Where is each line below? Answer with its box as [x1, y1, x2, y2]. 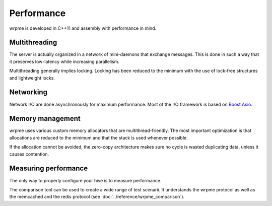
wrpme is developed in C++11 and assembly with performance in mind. [9, 25, 157, 31]
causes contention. [9, 151, 49, 157]
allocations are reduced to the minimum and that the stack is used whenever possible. [9, 134, 188, 141]
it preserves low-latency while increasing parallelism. [9, 58, 120, 64]
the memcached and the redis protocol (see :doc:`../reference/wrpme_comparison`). [9, 194, 185, 200]
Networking [9, 88, 48, 97]
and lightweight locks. [9, 75, 55, 81]
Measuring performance [9, 164, 88, 173]
